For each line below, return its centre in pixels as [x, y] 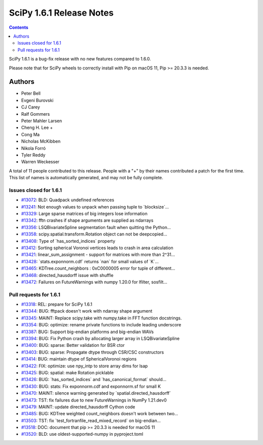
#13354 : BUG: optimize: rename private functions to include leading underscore [101, 325]
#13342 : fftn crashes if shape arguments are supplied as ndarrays [87, 220]
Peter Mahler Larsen [42, 121]
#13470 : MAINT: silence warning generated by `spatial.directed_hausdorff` [96, 393]
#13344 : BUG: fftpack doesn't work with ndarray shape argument [87, 311]
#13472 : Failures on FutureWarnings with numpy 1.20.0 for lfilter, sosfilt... [94, 282]
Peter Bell [31, 93]
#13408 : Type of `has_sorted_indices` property [68, 241]
